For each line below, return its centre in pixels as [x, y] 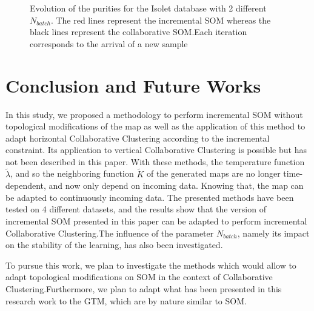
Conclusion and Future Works [133, 85]
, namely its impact [273, 233]
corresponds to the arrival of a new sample [109, 43]
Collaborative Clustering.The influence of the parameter [110, 233]
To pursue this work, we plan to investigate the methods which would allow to [151, 265]
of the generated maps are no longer [213, 173]
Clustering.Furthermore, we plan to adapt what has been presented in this [144, 289]
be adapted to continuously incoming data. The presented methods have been [150, 197]
